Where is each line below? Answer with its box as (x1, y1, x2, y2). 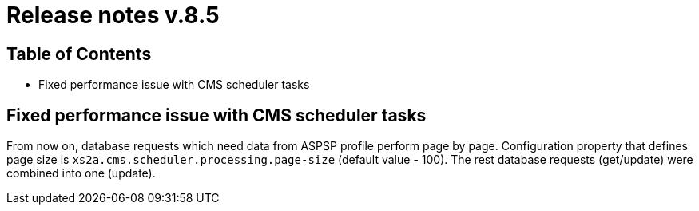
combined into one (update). (6, 166, 156, 181)
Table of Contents (6, 43, 152, 64)
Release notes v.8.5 (6, 2, 220, 29)
